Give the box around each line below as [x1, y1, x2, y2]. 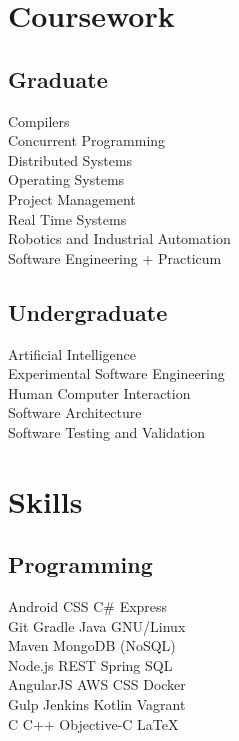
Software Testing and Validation [8, 421, 205, 442]
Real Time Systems [8, 208, 127, 229]
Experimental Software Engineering [8, 363, 225, 384]
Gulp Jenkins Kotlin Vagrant [8, 694, 186, 715]
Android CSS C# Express [8, 596, 168, 617]
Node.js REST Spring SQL [8, 654, 173, 675]
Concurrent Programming [8, 130, 166, 151]
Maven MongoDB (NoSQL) [8, 635, 176, 656]
